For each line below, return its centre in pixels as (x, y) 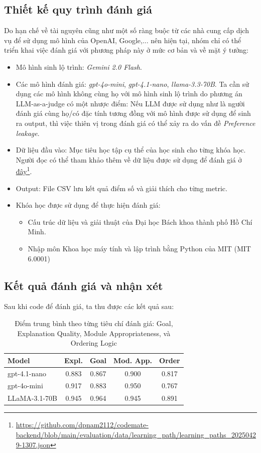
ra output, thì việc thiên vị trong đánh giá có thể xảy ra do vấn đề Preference (136, 123)
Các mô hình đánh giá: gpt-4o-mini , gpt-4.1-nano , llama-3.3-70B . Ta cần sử (132, 84)
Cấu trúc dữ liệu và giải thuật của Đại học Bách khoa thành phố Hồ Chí (140, 221)
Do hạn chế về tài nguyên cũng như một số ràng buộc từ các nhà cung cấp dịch (126, 30)
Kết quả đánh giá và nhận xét (84, 285)
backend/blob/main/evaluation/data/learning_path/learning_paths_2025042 (136, 434)
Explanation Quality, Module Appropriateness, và (94, 333)
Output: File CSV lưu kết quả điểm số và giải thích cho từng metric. (121, 188)
